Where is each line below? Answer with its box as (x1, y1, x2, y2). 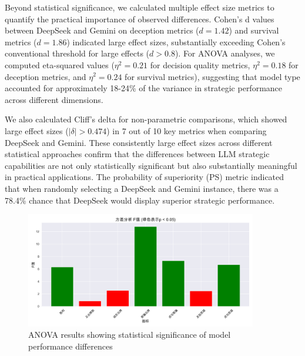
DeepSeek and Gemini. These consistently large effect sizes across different (5, 136, 273, 148)
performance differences (28, 340, 113, 352)
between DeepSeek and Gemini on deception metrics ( (5, 24, 199, 36)
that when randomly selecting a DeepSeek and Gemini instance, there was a (5, 182, 279, 194)
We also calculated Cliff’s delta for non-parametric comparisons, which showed (5, 113, 287, 125)
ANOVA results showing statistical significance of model (28, 328, 231, 341)
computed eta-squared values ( (5, 58, 115, 71)
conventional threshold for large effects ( (5, 47, 150, 59)
